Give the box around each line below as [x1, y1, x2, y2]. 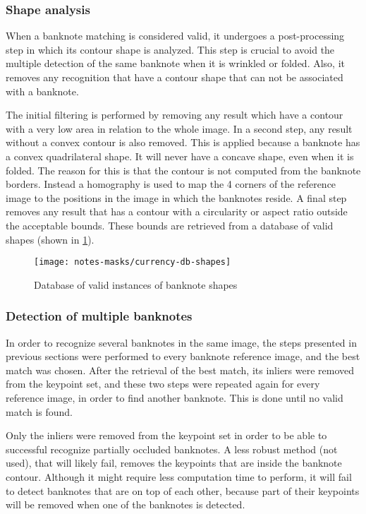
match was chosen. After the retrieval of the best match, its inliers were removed [6, 362, 355, 377]
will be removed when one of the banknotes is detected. [6, 497, 245, 512]
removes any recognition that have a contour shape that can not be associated [6, 70, 343, 84]
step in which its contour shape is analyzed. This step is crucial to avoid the [6, 42, 335, 56]
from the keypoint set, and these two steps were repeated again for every [6, 376, 320, 391]
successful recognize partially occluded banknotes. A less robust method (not [6, 441, 338, 456]
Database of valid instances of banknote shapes [34, 277, 238, 292]
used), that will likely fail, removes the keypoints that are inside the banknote [6, 455, 342, 470]
